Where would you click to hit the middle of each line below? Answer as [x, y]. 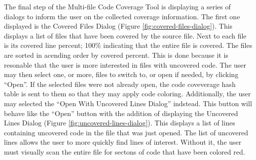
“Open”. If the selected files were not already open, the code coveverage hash [120, 84]
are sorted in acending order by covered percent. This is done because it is [116, 55]
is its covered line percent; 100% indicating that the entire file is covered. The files [128, 45]
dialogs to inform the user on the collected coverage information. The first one [122, 16]
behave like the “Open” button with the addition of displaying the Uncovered [121, 113]
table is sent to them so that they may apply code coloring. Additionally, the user [128, 94]
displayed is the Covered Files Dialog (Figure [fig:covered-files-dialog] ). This [118, 26]
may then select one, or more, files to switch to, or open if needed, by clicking [121, 74]
